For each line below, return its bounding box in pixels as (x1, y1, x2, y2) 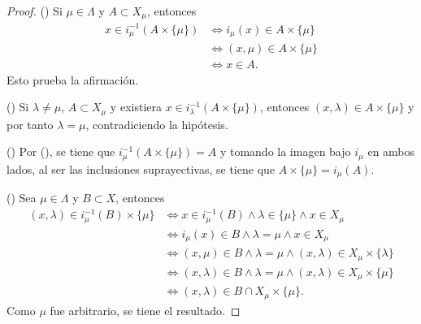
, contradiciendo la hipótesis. (85, 115, 228, 132)
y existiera (110, 98, 162, 115)
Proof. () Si (7, 2, 63, 19)
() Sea (7, 189, 37, 206)
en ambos (367, 143, 415, 160)
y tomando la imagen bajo (219, 143, 351, 160)
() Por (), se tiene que (7, 143, 115, 160)
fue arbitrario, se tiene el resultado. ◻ (50, 301, 241, 318)
